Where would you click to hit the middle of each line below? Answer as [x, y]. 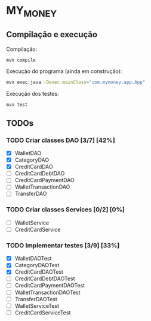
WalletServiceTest [37, 305]
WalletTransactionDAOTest [47, 292]
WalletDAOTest [33, 259]
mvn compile [21, 60]
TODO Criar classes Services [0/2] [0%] [66, 210]
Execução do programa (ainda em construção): [64, 71]
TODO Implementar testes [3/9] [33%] [63, 245]
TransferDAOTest [36, 299]
